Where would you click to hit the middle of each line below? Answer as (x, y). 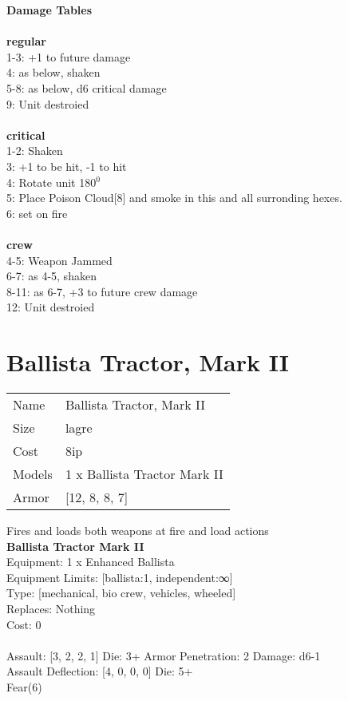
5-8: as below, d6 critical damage (87, 87)
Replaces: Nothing (51, 608)
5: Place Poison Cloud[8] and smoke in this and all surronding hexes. (174, 198)
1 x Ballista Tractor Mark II (144, 474)
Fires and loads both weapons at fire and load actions (138, 530)
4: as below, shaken (53, 72)
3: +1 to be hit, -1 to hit (67, 166)
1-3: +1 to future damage (69, 56)
